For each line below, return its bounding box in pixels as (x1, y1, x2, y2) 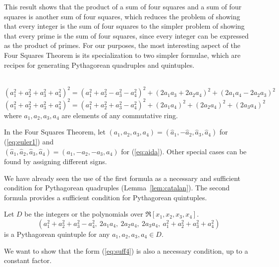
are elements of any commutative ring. (61, 110, 178, 120)
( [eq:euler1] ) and (4, 136, 54, 147)
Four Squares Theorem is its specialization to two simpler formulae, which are (4, 49, 241, 60)
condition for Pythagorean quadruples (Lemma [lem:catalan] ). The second (4, 182, 230, 193)
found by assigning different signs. (4, 156, 107, 166)
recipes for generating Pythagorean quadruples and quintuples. (4, 59, 195, 70)
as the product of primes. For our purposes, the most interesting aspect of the (4, 40, 240, 50)
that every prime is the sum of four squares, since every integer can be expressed (4, 30, 249, 41)
